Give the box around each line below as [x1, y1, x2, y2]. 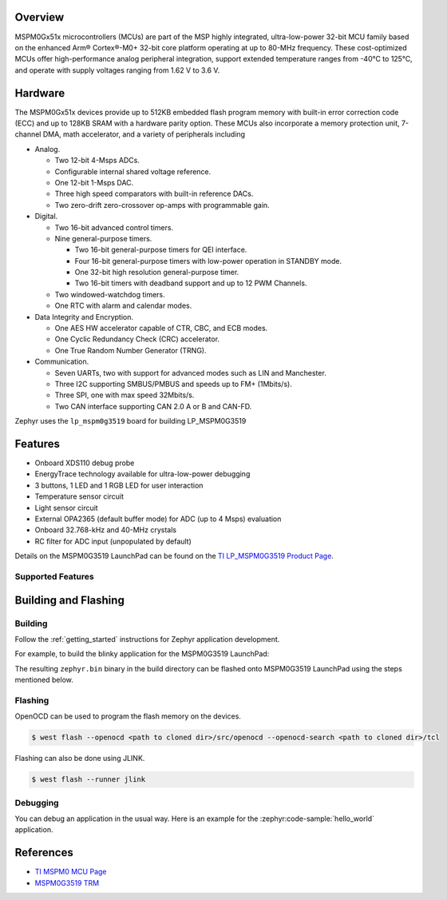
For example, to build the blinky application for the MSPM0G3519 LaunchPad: [14, 649, 270, 659]
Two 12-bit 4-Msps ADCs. [54, 156, 140, 165]
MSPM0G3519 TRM [34, 878, 100, 887]
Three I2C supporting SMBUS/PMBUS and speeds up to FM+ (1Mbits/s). [54, 379, 293, 388]
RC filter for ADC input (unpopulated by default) [34, 536, 192, 546]
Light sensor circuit [34, 503, 99, 512]
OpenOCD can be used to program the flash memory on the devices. [14, 711, 241, 721]
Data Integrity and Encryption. [34, 312, 134, 321]
